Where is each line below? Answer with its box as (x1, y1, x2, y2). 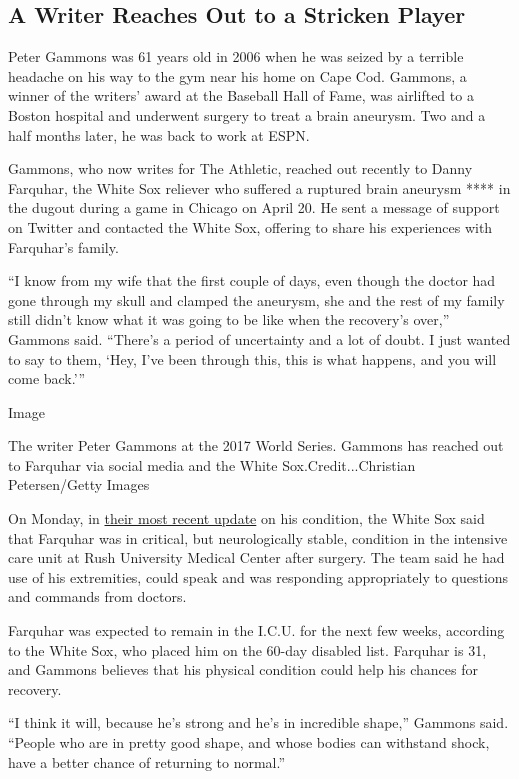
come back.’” (8, 368, 85, 389)
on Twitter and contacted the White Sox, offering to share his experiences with (8, 216, 493, 237)
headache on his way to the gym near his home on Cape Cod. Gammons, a (8, 65, 467, 86)
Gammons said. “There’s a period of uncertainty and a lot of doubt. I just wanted (8, 328, 511, 349)
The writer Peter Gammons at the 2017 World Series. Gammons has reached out (8, 435, 504, 456)
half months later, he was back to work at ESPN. (8, 124, 310, 145)
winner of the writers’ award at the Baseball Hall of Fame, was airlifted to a (8, 85, 474, 106)
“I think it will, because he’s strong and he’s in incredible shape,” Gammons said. (8, 712, 509, 733)
